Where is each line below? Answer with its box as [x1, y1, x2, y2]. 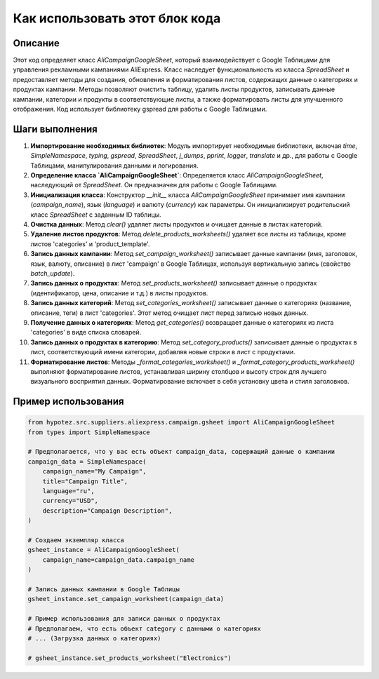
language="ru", [42, 488, 95, 495]
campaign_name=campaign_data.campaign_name [42, 556, 194, 564]
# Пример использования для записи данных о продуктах [27, 614, 220, 623]
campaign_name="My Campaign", [42, 467, 147, 476]
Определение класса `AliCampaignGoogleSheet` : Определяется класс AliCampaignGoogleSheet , [30, 171, 324, 180]
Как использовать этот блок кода [13, 11, 221, 26]
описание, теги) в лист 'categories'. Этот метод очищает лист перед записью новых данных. [30, 309, 309, 317]
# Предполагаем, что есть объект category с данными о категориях [27, 624, 261, 633]
